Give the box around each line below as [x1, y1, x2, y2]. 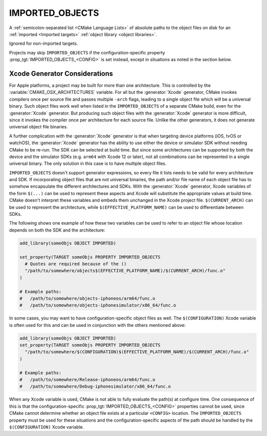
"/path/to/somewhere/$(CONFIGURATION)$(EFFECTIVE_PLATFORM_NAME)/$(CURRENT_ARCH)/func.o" [25, 349, 249, 355]
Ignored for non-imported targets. [9, 40, 78, 46]
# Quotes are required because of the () [25, 261, 127, 267]
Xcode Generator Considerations [9, 69, 113, 78]
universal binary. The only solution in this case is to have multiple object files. [9, 160, 167, 166]
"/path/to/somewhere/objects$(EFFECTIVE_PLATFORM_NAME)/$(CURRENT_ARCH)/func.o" [25, 268, 226, 274]
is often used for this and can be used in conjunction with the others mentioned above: [9, 322, 186, 328]
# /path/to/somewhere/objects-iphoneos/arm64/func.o [19, 295, 155, 301]
